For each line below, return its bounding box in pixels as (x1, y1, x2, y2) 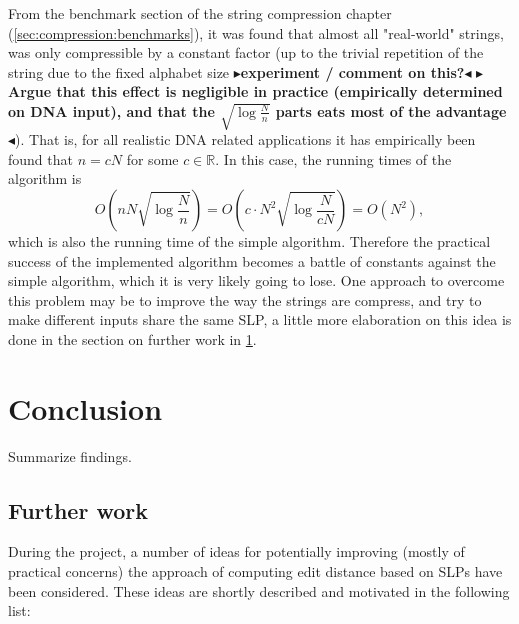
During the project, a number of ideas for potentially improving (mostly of (8, 541, 465, 562)
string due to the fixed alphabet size (8, 61, 230, 82)
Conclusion (8, 387, 163, 428)
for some (126, 148, 179, 169)
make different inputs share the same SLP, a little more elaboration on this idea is (8, 309, 512, 330)
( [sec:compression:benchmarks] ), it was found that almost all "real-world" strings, (8, 22, 504, 43)
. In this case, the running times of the (215, 148, 452, 169)
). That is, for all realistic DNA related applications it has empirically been (15, 129, 476, 150)
